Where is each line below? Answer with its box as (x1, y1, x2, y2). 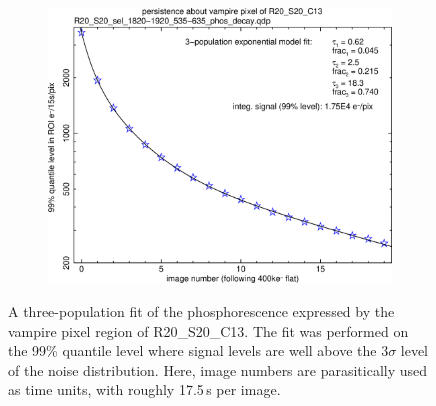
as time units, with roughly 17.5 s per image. (8, 379, 281, 400)
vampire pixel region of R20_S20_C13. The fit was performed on (8, 320, 409, 341)
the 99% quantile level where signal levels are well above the (8, 340, 377, 361)
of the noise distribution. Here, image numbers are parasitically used (8, 359, 428, 380)
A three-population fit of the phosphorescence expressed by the (8, 301, 395, 322)
